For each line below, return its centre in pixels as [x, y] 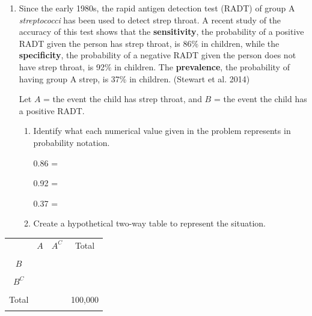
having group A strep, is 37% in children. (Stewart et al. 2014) [134, 78]
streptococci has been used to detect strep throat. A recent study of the [150, 20]
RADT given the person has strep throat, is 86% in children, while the [149, 43]
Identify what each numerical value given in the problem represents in [162, 131]
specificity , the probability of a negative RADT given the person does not [158, 55]
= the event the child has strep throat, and [123, 99]
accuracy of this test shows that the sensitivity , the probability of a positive [161, 32]
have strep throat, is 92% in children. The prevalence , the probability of [154, 66]
